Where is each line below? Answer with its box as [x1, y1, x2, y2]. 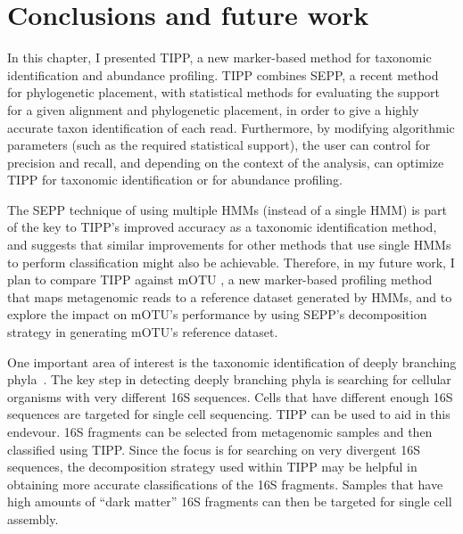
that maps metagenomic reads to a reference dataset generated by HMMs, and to [7, 287, 452, 306]
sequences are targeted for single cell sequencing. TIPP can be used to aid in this [7, 405, 451, 423]
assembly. [7, 509, 59, 528]
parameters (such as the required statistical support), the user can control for [7, 136, 431, 154]
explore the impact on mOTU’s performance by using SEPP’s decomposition [7, 305, 427, 324]
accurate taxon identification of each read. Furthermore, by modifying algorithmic [7, 118, 455, 136]
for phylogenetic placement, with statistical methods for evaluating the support [7, 83, 441, 102]
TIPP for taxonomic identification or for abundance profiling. [7, 170, 343, 189]
